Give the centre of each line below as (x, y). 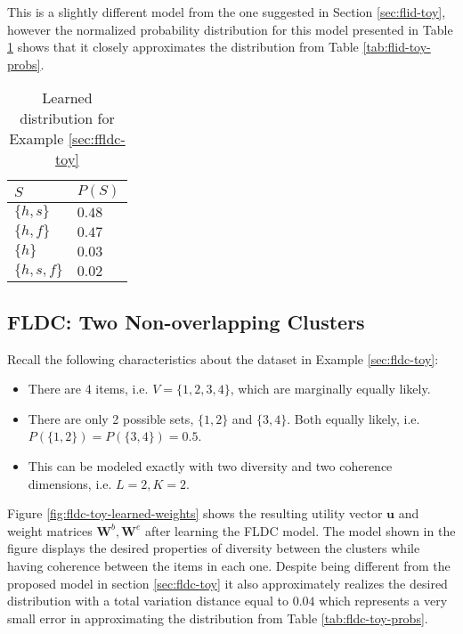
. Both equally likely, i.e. (353, 418)
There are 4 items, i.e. (88, 389)
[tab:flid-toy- (397, 47)
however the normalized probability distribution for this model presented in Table (230, 29)
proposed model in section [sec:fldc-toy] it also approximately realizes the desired (227, 583)
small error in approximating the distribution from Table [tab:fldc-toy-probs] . (218, 618)
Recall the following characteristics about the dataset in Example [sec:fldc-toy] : (223, 358)
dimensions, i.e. (70, 483)
